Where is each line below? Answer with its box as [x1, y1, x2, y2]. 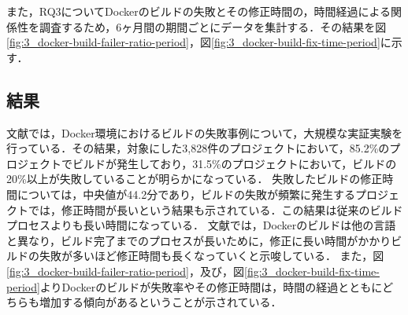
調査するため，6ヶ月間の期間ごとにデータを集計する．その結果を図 [39, 18, 387, 35]
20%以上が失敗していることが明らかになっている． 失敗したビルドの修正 [6, 170, 383, 187]
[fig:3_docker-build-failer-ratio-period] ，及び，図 [6, 262, 244, 279]
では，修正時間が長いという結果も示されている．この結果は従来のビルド [28, 201, 403, 218]
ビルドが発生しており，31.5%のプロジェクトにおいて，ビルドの [72, 155, 397, 171]
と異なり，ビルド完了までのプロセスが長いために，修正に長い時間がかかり [6, 232, 391, 248]
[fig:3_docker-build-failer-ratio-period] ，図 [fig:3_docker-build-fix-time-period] [6, 34, 380, 50]
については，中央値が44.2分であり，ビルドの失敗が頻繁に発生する [17, 185, 356, 202]
